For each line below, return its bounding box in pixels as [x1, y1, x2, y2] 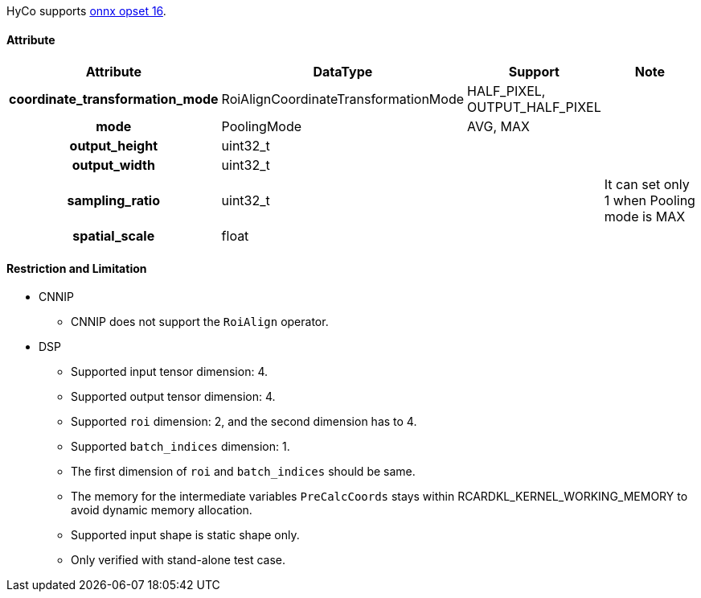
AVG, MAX [467, 118, 530, 135]
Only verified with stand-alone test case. [71, 553, 285, 567]
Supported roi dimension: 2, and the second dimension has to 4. [71, 414, 417, 429]
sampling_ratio [67, 192, 160, 209]
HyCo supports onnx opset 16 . [6, 4, 166, 18]
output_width [72, 157, 155, 174]
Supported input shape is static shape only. [71, 528, 300, 542]
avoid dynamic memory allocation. [71, 503, 252, 518]
